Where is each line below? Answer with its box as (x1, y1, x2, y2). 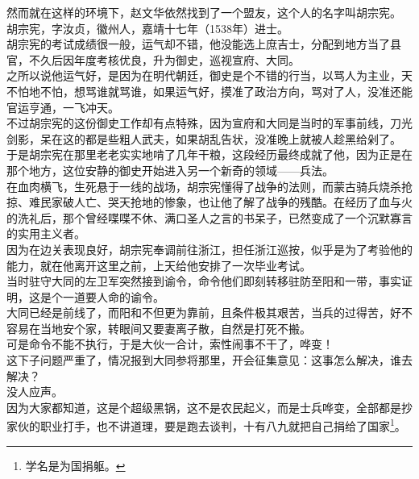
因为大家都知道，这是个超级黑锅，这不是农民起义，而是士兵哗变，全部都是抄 (6, 398, 413, 415)
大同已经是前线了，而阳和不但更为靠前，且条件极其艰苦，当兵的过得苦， (6, 304, 390, 321)
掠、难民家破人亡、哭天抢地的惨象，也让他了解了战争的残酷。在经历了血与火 (6, 194, 413, 210)
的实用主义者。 (6, 225, 85, 242)
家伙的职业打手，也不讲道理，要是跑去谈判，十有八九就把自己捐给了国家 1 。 (6, 415, 406, 435)
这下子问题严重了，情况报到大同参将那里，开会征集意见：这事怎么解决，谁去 (6, 352, 413, 369)
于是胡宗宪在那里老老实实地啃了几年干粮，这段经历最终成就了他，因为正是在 (6, 146, 413, 163)
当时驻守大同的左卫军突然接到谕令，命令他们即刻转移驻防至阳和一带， (6, 273, 379, 289)
